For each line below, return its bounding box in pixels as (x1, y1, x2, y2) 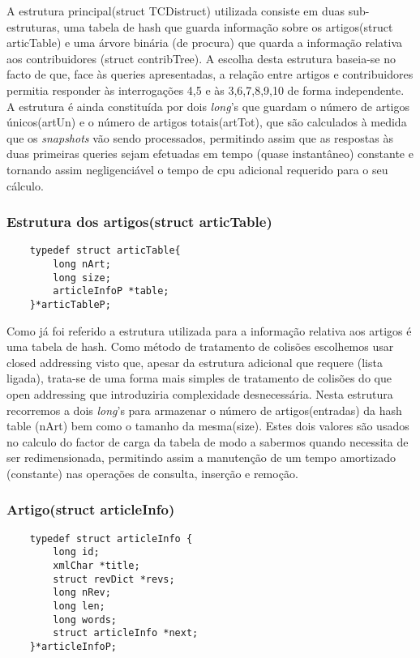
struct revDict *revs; (53, 573, 175, 585)
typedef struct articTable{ (29, 245, 181, 257)
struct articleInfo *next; (53, 627, 199, 639)
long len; (53, 600, 105, 613)
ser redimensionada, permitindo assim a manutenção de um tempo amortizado (6, 449, 396, 466)
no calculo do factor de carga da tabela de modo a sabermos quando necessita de (6, 433, 409, 450)
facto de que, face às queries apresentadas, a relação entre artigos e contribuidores (6, 66, 414, 83)
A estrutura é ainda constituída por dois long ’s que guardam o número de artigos (6, 97, 410, 114)
